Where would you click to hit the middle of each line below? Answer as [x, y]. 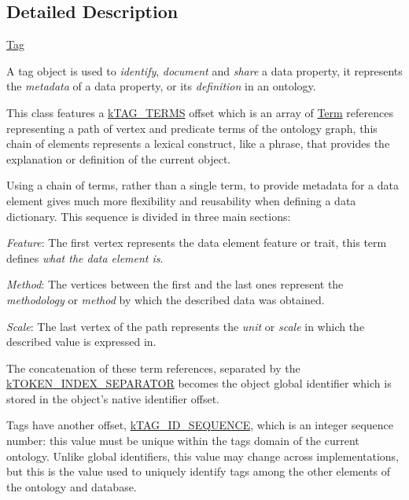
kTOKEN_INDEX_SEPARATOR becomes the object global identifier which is [199, 383]
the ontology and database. [72, 486]
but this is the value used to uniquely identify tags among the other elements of [199, 471]
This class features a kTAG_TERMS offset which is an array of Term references [200, 112]
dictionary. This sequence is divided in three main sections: [149, 216]
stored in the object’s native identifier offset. [113, 398]
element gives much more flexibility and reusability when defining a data [181, 200]
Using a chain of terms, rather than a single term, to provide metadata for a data [203, 185]
